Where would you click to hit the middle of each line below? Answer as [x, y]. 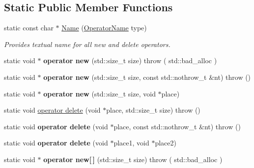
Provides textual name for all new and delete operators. [87, 44]
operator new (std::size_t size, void [99, 93]
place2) [166, 143]
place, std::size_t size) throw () [153, 110]
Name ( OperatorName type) [104, 28]
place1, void [131, 143]
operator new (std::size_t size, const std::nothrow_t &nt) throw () [147, 77]
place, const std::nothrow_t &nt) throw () [177, 126]
